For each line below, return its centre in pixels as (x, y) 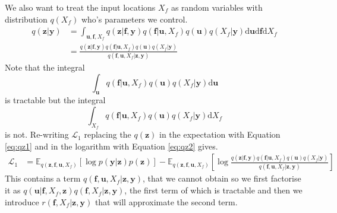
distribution (26, 19)
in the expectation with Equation (220, 134)
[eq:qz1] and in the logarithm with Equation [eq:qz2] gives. (111, 146)
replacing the (108, 134)
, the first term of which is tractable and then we (213, 190)
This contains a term (43, 178)
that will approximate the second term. (166, 201)
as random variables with (217, 7)
